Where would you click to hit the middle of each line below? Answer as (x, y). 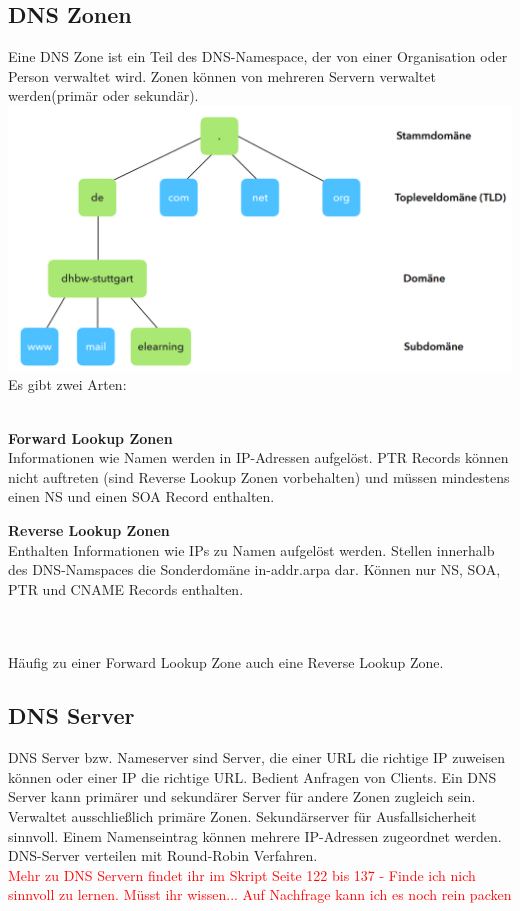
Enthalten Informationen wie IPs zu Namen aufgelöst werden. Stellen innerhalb (251, 549)
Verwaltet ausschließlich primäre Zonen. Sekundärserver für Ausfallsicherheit (242, 816)
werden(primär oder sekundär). (103, 95)
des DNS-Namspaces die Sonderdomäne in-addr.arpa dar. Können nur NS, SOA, (254, 569)
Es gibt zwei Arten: (67, 384)
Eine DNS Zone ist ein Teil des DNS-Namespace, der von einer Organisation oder (258, 56)
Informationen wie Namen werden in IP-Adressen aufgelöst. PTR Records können (258, 457)
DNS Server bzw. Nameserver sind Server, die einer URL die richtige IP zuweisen (257, 757)
